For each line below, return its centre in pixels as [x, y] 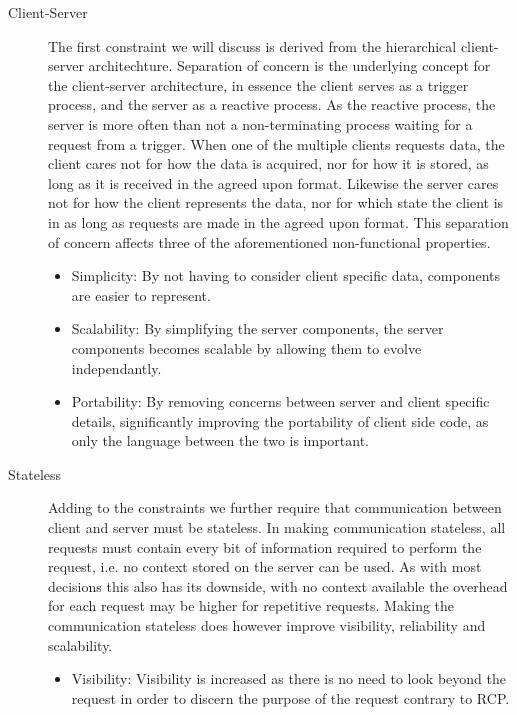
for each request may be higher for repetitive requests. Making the [251, 605]
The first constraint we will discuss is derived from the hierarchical [252, 45]
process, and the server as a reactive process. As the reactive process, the [272, 104]
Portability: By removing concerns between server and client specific [280, 401]
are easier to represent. [141, 294]
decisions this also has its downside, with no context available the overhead [278, 585]
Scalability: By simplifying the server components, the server [257, 328]
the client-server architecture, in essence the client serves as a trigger [258, 84]
